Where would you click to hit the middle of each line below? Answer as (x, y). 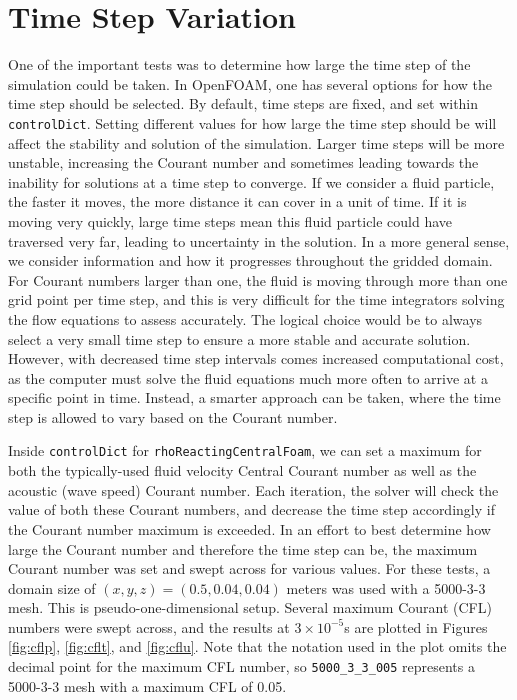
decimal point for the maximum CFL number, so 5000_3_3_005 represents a (241, 666)
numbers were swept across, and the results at (149, 626)
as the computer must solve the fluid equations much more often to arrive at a (248, 377)
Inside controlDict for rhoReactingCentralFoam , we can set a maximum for (245, 450)
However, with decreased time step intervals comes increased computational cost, (256, 358)
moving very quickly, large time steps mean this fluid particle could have (230, 220)
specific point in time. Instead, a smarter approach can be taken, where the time (254, 397)
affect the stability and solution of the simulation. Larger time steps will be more (256, 142)
